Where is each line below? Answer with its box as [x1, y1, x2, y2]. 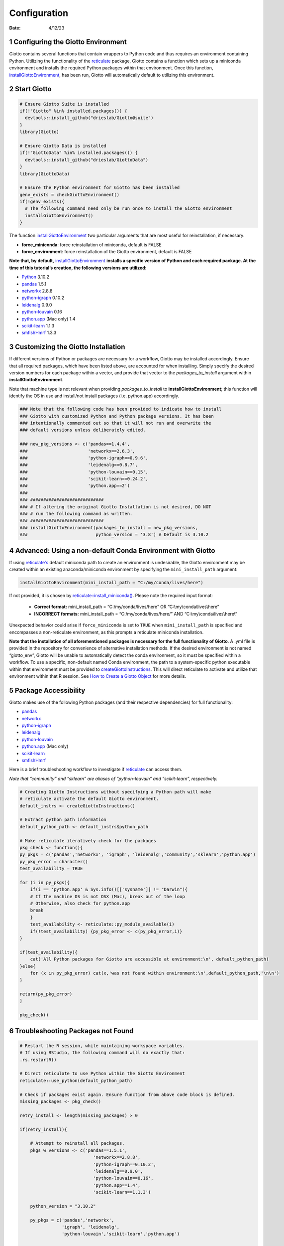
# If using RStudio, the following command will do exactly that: [19, 1050, 185, 1056]
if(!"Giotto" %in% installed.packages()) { [19, 108, 128, 114]
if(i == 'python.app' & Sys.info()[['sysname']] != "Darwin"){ [30, 887, 188, 892]
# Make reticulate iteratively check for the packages [19, 838, 156, 843]
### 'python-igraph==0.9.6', [19, 455, 149, 461]
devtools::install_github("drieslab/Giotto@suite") [25, 115, 154, 121]
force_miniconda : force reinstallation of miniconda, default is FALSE [21, 242, 162, 248]
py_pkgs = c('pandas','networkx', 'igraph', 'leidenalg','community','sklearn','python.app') [19, 852, 256, 857]
